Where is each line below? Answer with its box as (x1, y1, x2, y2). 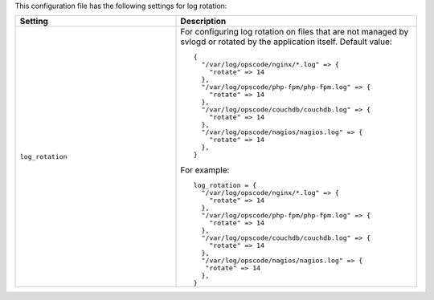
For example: (180, 164, 230, 176)
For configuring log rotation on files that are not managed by (180, 26, 409, 38)
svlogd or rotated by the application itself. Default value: (180, 36, 393, 47)
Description (180, 16, 227, 27)
